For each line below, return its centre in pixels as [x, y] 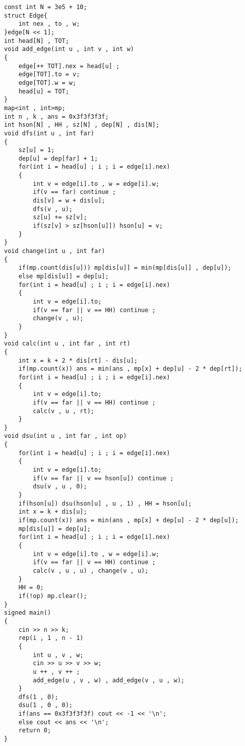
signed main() [28, 613]
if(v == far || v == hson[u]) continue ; [103, 478]
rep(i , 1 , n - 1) [51, 638]
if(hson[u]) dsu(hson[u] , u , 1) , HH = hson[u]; [105, 503]
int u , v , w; [58, 655]
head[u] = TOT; [44, 91]
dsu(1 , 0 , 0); [46, 705]
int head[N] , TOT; [37, 41]
